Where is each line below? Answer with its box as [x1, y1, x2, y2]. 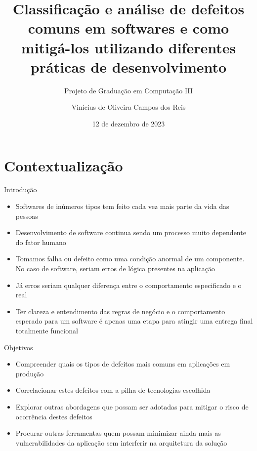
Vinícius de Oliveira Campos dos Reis [71, 102, 186, 112]
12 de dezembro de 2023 [92, 118, 165, 128]
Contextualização [4, 156, 123, 176]
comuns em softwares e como [28, 18, 229, 38]
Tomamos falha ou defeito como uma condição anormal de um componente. [15, 253, 245, 264]
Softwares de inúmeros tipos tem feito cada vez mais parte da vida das [15, 201, 229, 211]
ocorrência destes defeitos [15, 411, 92, 421]
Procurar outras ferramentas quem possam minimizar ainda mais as [15, 428, 221, 438]
